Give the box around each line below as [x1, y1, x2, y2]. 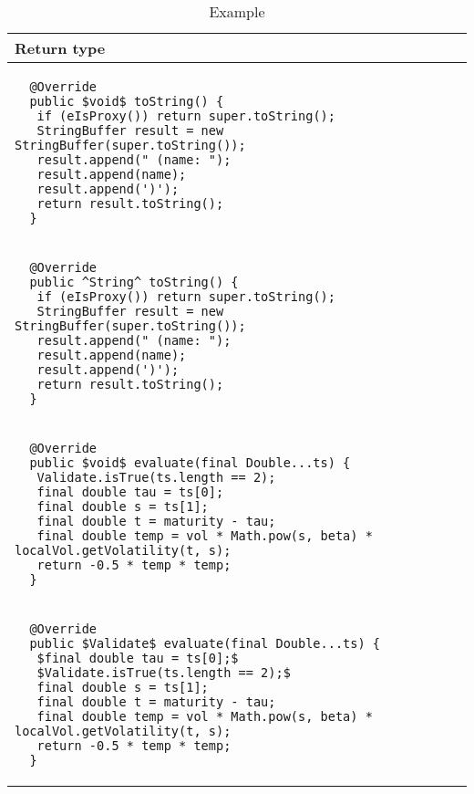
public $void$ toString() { [29, 94, 224, 109]
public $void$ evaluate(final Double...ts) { [29, 455, 351, 470]
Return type [15, 37, 106, 58]
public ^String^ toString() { [29, 275, 239, 289]
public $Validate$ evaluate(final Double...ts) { [29, 636, 381, 651]
